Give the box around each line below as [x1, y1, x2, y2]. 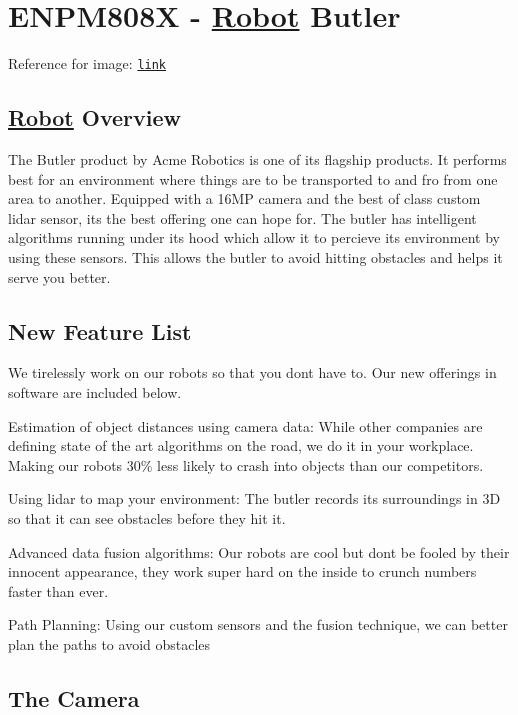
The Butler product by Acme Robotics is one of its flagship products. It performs [8, 148, 507, 169]
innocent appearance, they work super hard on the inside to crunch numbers [8, 561, 477, 582]
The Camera [8, 682, 140, 713]
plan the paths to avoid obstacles [8, 633, 211, 654]
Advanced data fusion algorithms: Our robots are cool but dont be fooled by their [8, 541, 510, 562]
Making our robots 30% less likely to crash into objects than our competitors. [8, 454, 484, 475]
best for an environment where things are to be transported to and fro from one [8, 168, 498, 189]
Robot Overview [8, 102, 182, 133]
